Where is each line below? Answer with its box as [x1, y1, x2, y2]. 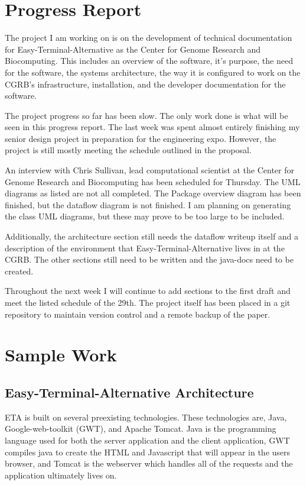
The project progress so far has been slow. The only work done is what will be [5, 109, 288, 121]
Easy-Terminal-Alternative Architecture [5, 383, 254, 401]
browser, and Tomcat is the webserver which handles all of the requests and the [5, 457, 293, 470]
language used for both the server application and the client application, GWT [5, 434, 290, 446]
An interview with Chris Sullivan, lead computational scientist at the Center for [5, 164, 295, 176]
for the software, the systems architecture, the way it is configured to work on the [5, 66, 301, 78]
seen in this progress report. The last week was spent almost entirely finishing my [5, 121, 300, 133]
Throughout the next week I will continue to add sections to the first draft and [5, 284, 291, 297]
